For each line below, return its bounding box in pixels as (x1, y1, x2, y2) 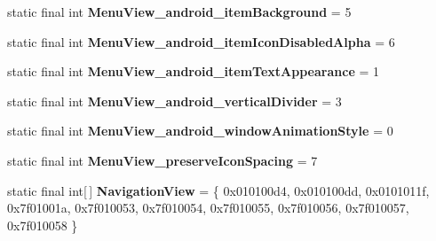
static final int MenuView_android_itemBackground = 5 (7, 3, 352, 20)
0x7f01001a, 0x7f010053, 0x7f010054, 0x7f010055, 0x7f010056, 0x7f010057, (7, 198, 409, 217)
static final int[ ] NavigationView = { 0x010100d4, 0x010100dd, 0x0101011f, (7, 181, 430, 199)
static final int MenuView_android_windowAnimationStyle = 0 (7, 121, 393, 140)
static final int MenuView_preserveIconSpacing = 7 (7, 151, 318, 169)
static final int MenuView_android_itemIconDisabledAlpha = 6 (7, 32, 395, 51)
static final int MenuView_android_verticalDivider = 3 (7, 91, 342, 110)
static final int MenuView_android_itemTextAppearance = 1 (7, 62, 379, 81)
